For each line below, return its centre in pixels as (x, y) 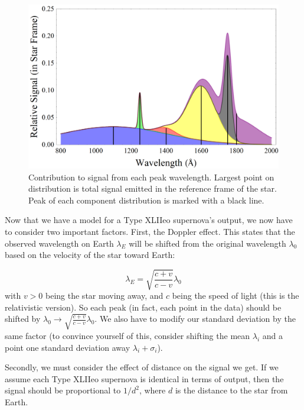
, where (152, 390)
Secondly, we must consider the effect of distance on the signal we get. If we (142, 367)
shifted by (23, 319)
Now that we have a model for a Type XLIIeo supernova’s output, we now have (149, 220)
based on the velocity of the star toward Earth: (90, 255)
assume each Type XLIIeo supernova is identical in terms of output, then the (144, 378)
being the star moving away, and (104, 296)
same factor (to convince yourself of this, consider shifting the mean (128, 335)
